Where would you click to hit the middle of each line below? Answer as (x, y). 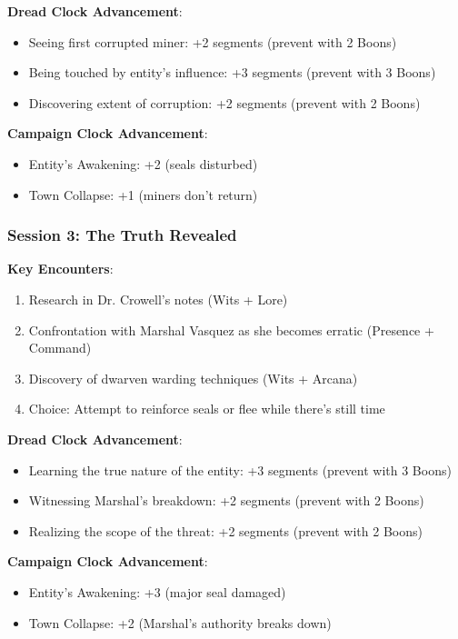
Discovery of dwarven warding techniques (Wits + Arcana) (193, 378)
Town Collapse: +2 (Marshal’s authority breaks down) (180, 622)
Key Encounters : (60, 269)
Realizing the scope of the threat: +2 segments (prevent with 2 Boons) (225, 530)
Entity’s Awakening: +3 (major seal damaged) (157, 591)
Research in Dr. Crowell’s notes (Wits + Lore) (158, 299)
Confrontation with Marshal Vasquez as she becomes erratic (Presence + (231, 329)
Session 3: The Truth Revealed (122, 235)
